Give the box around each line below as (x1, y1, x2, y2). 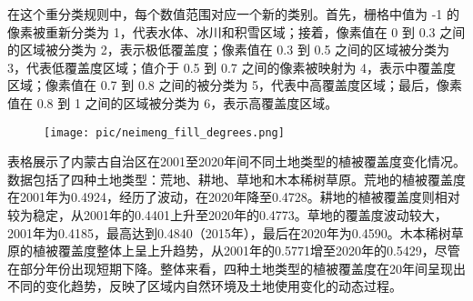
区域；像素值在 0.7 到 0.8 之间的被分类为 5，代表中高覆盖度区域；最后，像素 (7, 75, 463, 95)
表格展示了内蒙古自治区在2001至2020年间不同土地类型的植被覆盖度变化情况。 (7, 152, 466, 171)
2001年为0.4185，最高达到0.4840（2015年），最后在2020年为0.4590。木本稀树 (7, 223, 451, 242)
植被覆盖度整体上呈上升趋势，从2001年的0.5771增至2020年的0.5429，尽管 (32, 241, 460, 260)
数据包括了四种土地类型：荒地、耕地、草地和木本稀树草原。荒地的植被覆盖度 (7, 169, 466, 188)
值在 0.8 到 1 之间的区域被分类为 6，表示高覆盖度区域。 (7, 93, 338, 112)
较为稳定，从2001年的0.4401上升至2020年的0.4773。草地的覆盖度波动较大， (7, 206, 448, 224)
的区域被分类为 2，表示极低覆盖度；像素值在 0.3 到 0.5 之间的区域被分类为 (7, 40, 450, 59)
